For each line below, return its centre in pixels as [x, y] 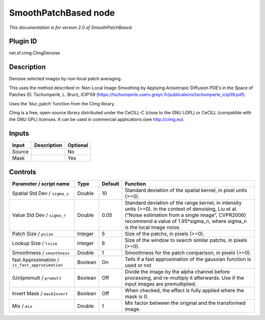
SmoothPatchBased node [62, 13]
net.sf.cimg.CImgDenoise [35, 53]
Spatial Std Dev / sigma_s [40, 193]
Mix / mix [22, 306]
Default [110, 184]
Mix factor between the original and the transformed [185, 303]
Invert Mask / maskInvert [40, 293]
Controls [23, 172]
